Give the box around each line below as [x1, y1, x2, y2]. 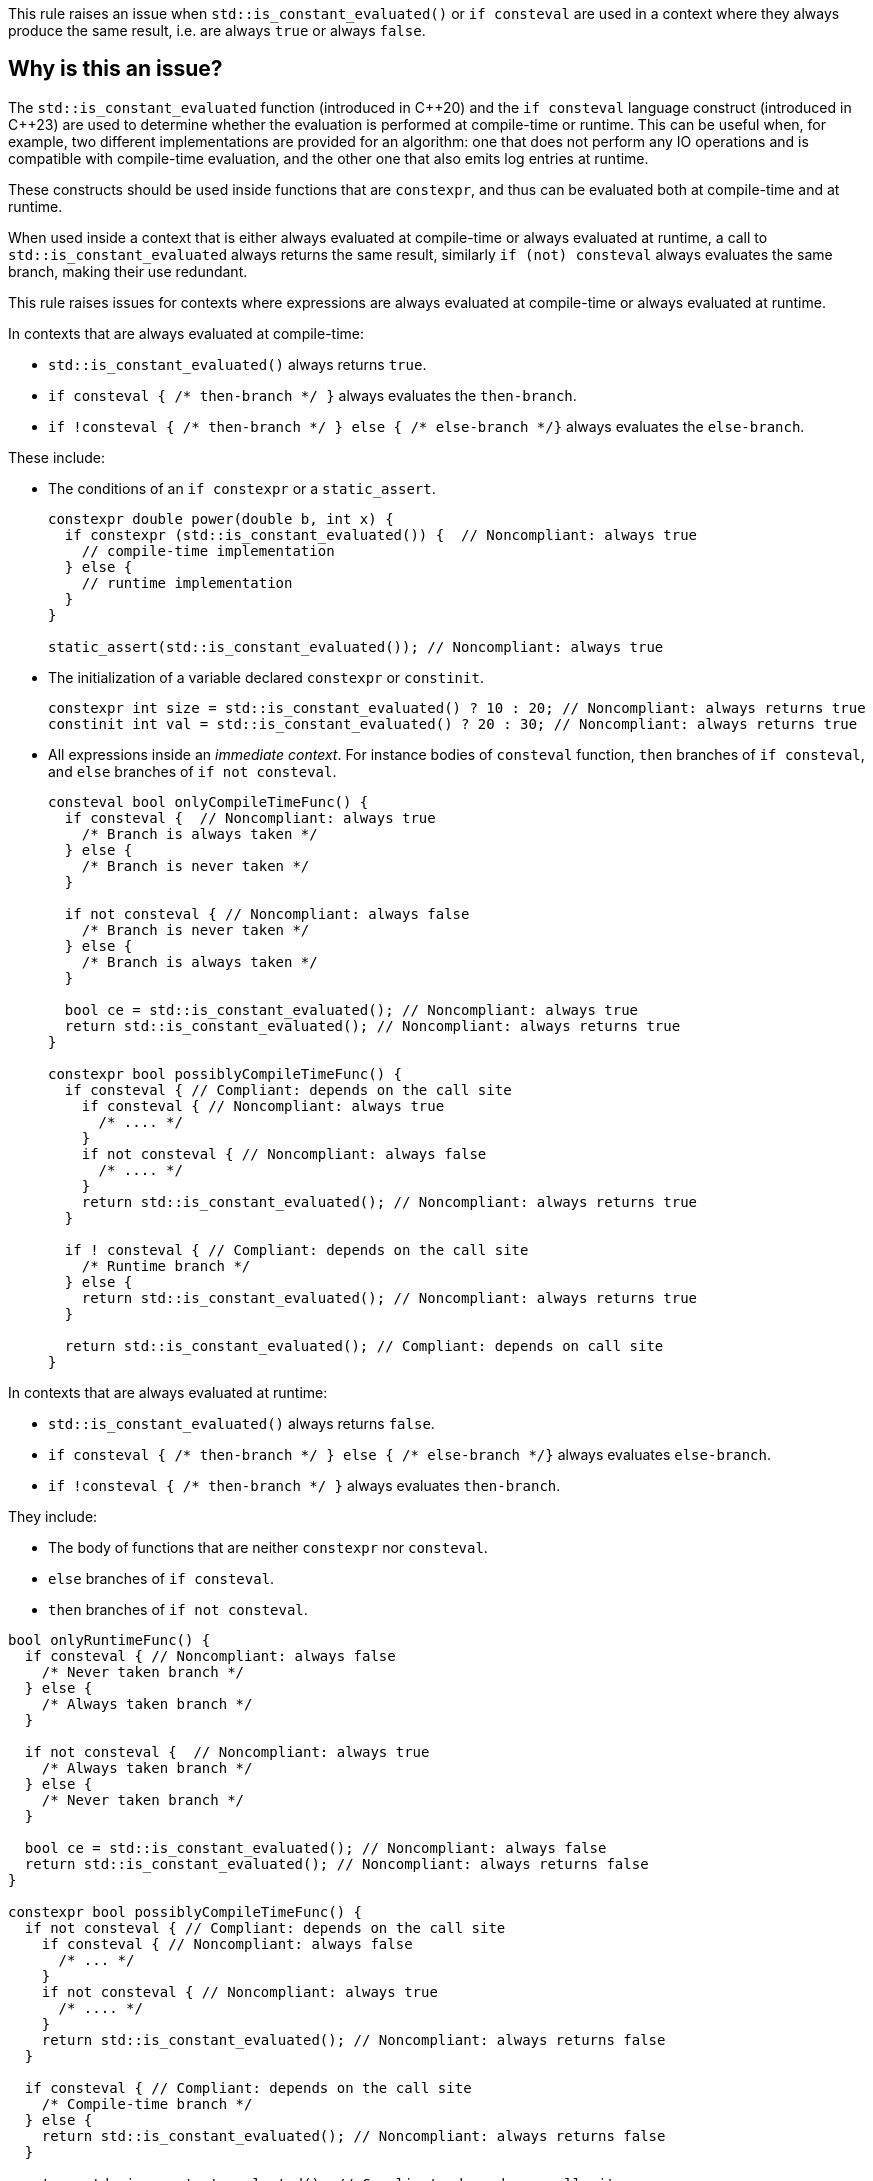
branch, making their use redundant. [8, 262, 248, 280]
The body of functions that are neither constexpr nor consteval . [48, 1538, 488, 1556]
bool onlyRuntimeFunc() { [8, 1631, 211, 1648]
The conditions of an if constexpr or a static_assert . [48, 479, 436, 497]
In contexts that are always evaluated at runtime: [8, 1383, 328, 1401]
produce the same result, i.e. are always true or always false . [8, 22, 426, 39]
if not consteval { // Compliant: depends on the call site [24, 1919, 506, 1936]
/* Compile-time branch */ [41, 2095, 253, 2112]
